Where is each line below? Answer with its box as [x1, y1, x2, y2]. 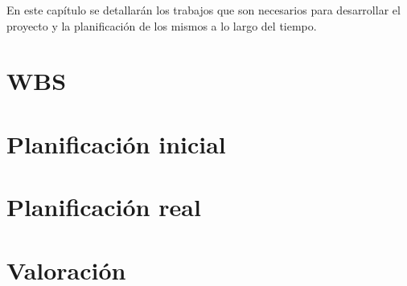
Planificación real [6, 190, 201, 223]
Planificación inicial [6, 127, 226, 160]
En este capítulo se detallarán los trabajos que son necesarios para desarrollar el [6, 2, 401, 18]
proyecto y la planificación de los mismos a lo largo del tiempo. [6, 17, 317, 34]
